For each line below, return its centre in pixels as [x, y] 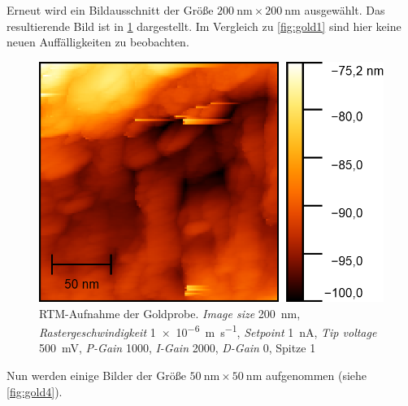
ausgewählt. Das [345, 10]
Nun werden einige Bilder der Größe [96, 375]
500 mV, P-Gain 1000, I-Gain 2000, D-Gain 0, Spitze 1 [178, 348]
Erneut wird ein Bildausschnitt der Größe [110, 10]
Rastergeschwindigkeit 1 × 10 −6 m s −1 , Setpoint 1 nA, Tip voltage [208, 331]
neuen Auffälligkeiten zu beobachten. [98, 42]
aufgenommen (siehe [316, 375]
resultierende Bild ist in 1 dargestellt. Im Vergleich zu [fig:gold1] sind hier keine [204, 26]
